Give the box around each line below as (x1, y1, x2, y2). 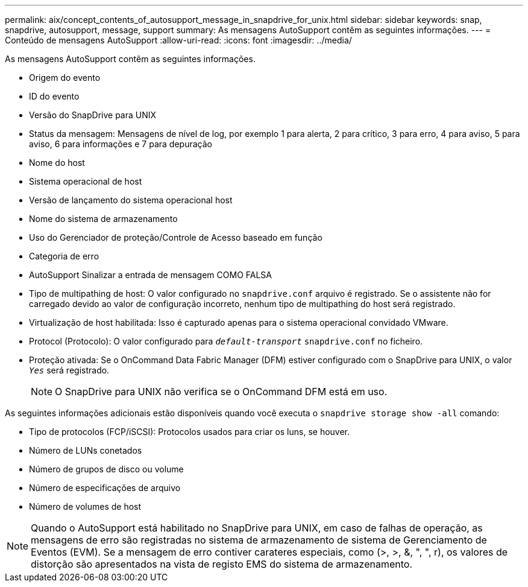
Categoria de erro (29, 251, 99, 261)
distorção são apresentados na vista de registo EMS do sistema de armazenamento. (31, 558, 413, 570)
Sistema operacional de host (29, 176, 142, 186)
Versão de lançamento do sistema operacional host (29, 195, 233, 205)
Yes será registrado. (29, 365, 110, 375)
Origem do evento (29, 72, 101, 83)
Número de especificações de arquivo (29, 483, 181, 493)
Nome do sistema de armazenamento (29, 214, 178, 224)
